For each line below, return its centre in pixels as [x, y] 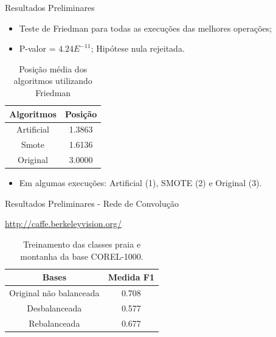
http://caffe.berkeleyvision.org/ [63, 224]
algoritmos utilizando [53, 81]
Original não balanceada [54, 293]
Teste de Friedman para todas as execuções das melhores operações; [146, 28]
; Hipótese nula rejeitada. [138, 48]
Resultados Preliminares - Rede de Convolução [92, 203]
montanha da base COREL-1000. [82, 256]
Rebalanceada [54, 323]
